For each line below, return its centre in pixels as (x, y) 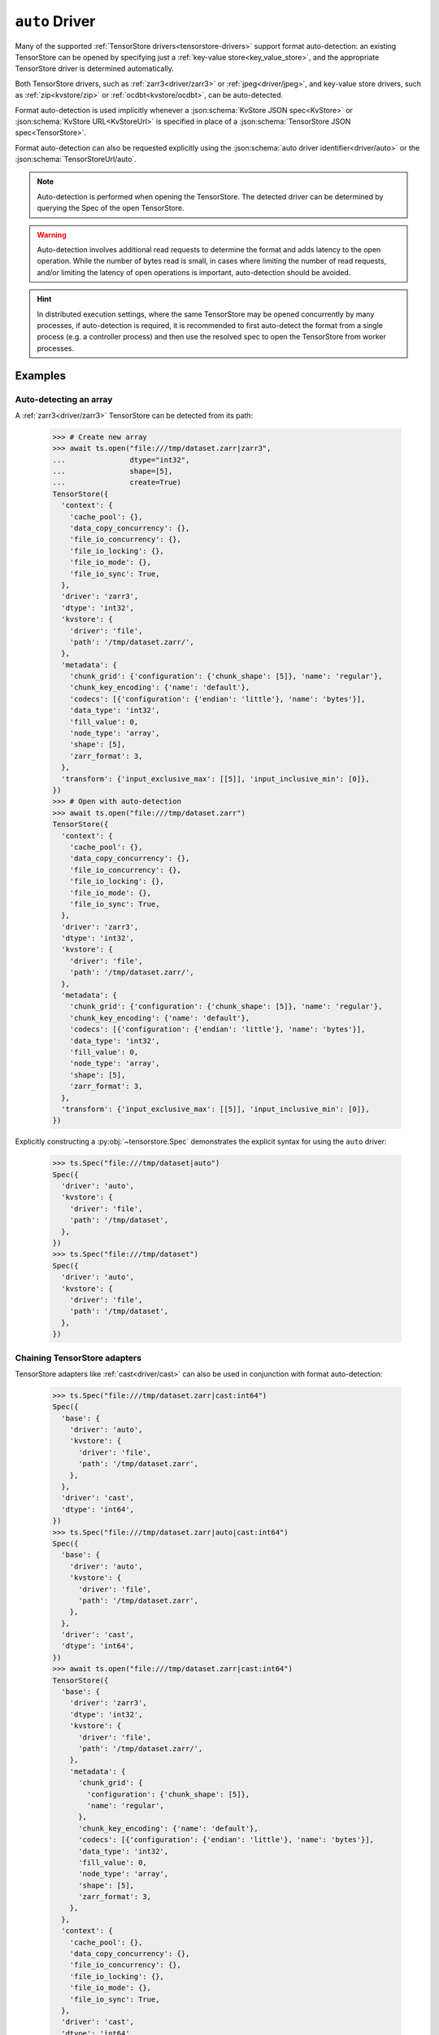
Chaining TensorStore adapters (78, 1358)
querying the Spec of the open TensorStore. (111, 208)
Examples (41, 376)
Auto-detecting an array (64, 399)
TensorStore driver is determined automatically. (95, 68)
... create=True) (117, 483)
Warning (52, 234)
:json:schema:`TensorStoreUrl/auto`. (76, 160)
